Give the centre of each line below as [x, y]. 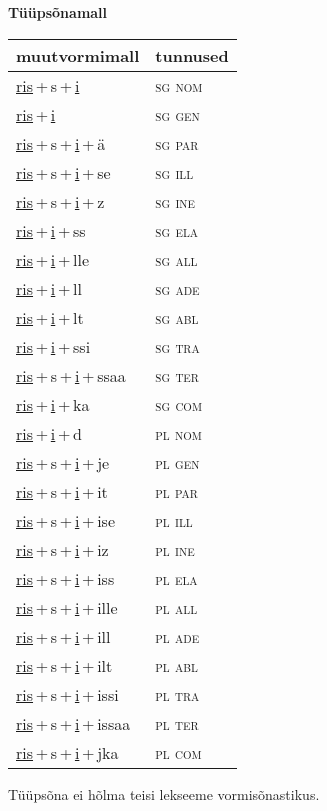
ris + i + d [49, 433]
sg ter [177, 375]
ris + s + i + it [62, 491]
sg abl [177, 317]
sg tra [177, 346]
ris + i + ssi [53, 346]
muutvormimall [78, 55]
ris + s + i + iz [62, 549]
